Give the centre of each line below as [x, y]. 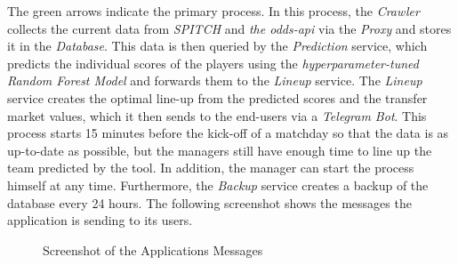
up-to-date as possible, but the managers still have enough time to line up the [220, 150]
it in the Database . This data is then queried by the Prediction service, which [217, 46]
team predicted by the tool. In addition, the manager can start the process [211, 168]
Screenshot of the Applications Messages [153, 249]
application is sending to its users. [100, 220]
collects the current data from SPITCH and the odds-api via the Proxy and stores [229, 28]
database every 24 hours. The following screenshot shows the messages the [209, 202]
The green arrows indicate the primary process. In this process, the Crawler [213, 11]
